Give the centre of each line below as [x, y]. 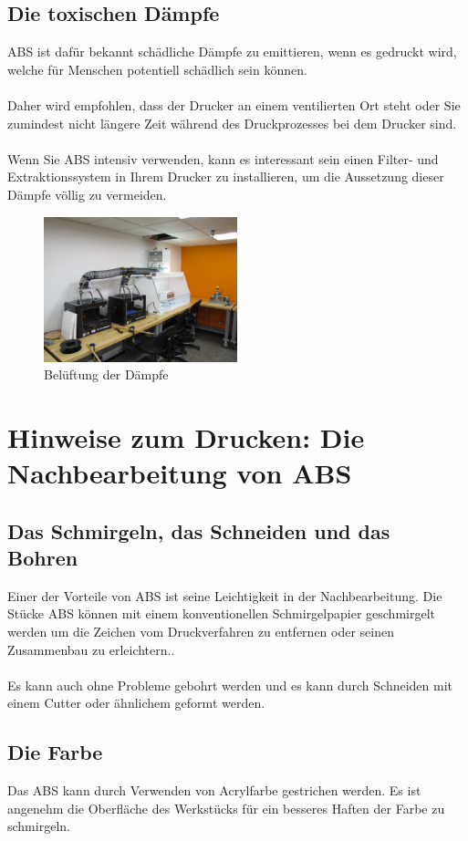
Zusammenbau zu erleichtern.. [91, 649]
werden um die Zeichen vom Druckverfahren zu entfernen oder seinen [201, 632]
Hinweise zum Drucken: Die [186, 436]
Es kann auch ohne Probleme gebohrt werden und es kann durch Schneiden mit [230, 685]
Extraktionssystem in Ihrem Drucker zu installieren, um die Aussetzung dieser [226, 177]
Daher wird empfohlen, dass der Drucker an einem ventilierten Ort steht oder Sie [234, 104]
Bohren [43, 558]
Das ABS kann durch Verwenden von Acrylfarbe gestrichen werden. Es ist [214, 790]
